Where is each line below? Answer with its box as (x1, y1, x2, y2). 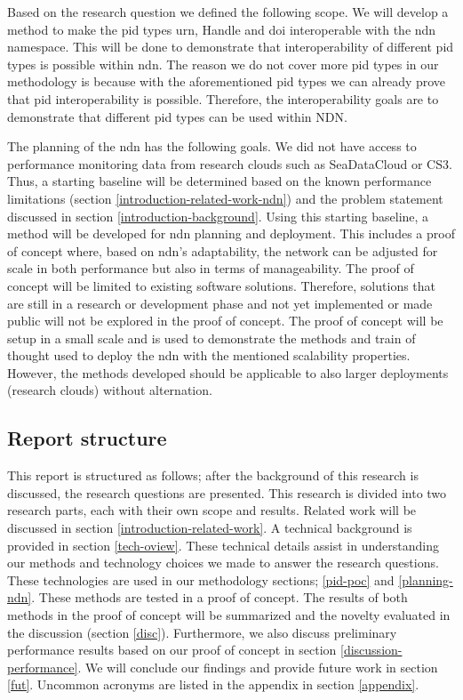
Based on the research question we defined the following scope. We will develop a (7, 3, 449, 20)
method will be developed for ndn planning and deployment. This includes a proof (7, 224, 455, 243)
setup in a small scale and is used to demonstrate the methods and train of (7, 328, 416, 347)
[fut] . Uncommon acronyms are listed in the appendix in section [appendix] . (7, 675, 419, 694)
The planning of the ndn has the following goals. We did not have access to (7, 137, 417, 156)
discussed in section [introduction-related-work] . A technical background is (7, 519, 412, 537)
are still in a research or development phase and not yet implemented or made (7, 294, 433, 312)
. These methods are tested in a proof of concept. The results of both (31, 588, 408, 607)
